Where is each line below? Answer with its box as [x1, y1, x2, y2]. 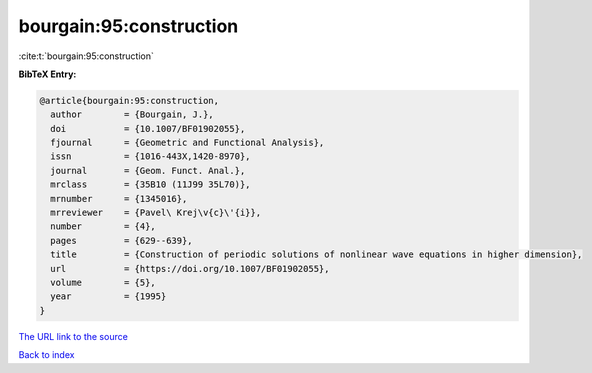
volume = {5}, [50, 277, 157, 288]
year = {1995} [50, 291, 167, 302]
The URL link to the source [18, 330, 129, 342]
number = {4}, [50, 221, 157, 232]
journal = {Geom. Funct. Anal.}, [50, 165, 246, 176]
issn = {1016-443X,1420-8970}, [50, 151, 251, 162]
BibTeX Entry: [18, 68, 77, 80]
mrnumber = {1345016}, [50, 193, 188, 204]
